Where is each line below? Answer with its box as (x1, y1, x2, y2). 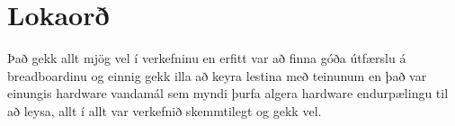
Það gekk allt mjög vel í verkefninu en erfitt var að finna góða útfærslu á (7, 49, 406, 67)
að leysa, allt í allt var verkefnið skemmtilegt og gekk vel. (7, 101, 322, 120)
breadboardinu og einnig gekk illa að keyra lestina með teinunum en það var (7, 66, 427, 85)
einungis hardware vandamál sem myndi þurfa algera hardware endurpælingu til (7, 84, 449, 103)
